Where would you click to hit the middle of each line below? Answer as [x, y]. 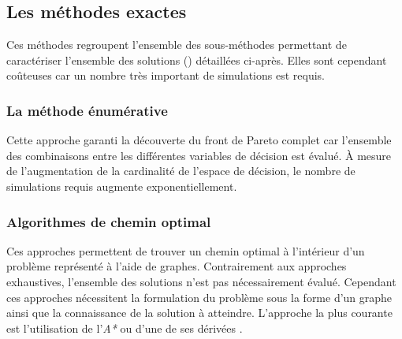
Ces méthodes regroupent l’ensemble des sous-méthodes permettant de [177, 45]
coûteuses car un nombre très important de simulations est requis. [166, 75]
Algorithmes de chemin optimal [109, 221]
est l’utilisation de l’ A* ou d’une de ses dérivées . [125, 328]
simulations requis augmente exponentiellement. [122, 186]
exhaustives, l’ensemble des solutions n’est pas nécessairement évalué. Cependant [201, 281]
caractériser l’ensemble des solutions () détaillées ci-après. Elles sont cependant [197, 60]
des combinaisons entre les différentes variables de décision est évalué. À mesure [199, 155]
